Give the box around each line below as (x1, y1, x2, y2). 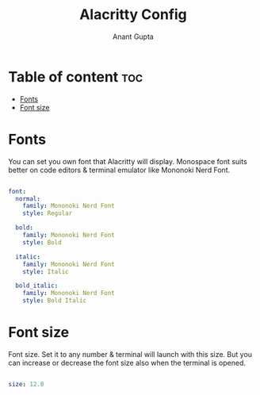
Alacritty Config (78, 6, 188, 24)
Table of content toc (8, 67, 143, 86)
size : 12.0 (8, 380, 44, 388)
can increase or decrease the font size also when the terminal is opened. (8, 358, 247, 367)
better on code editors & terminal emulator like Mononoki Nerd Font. (8, 165, 231, 174)
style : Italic (22, 267, 69, 275)
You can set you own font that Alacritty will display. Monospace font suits (8, 156, 247, 166)
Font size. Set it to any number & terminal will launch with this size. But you (8, 349, 252, 359)
